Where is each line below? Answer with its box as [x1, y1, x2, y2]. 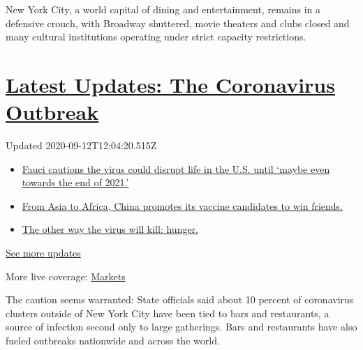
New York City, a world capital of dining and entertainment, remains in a [6, 2, 320, 16]
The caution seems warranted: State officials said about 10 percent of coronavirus [6, 292, 354, 307]
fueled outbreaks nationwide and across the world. [6, 333, 220, 348]
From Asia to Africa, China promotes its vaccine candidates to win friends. [22, 198, 343, 213]
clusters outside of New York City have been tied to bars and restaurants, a [6, 305, 329, 320]
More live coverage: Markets [6, 268, 126, 283]
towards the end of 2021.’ [22, 175, 129, 190]
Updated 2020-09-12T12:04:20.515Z [6, 138, 157, 153]
